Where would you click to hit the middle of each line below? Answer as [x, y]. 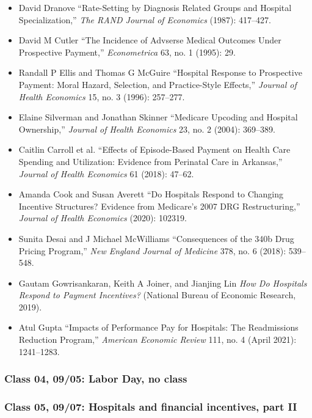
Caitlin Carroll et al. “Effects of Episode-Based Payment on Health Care [154, 149]
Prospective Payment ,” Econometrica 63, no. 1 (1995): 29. [127, 52]
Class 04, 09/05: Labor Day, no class [96, 379]
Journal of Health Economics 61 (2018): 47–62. [106, 173]
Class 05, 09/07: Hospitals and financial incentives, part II [151, 407]
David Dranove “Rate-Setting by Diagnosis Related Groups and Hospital [155, 7]
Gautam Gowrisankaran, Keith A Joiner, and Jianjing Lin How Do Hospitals [163, 283]
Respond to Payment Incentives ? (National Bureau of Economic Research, [157, 295]
